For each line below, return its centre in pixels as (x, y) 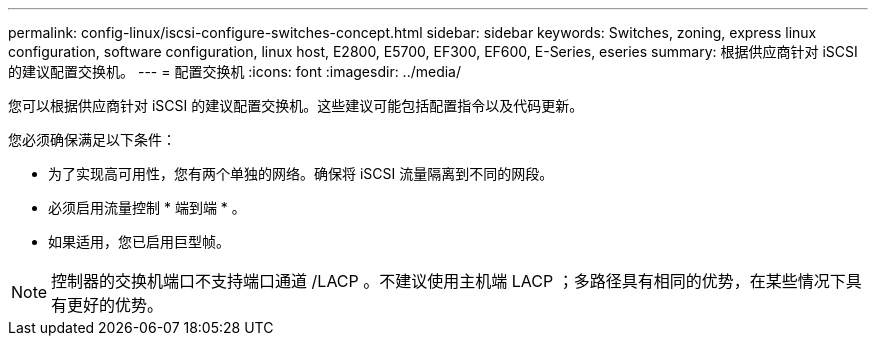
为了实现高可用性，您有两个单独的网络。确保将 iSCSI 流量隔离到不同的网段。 (301, 173)
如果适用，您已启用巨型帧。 (139, 241)
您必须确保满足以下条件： (92, 139)
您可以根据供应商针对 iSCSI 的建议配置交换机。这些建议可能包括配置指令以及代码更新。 (296, 105)
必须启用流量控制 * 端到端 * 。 (147, 207)
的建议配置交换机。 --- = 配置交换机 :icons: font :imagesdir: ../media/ (235, 71)
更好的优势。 (115, 305)
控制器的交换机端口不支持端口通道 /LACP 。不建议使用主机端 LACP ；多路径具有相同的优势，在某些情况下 (448, 281)
